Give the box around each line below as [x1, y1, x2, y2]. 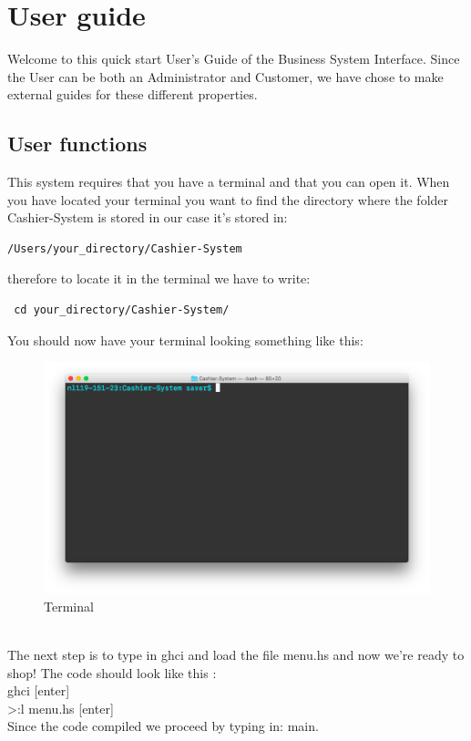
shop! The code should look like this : [7, 663, 217, 682]
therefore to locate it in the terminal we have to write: [7, 269, 311, 288]
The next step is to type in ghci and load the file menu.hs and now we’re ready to [7, 644, 465, 664]
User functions [7, 129, 148, 158]
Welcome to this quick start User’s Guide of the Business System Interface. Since [7, 49, 460, 68]
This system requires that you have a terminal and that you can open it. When [7, 172, 450, 191]
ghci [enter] [7, 681, 70, 700]
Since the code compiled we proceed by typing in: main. [7, 716, 319, 736]
